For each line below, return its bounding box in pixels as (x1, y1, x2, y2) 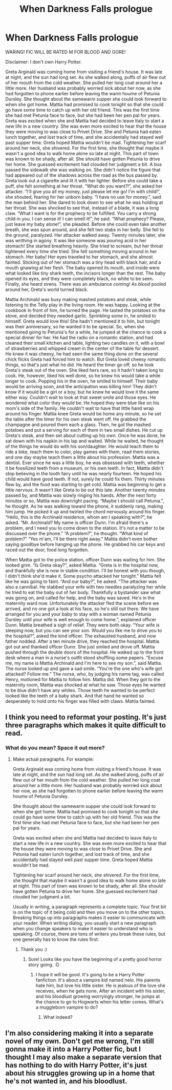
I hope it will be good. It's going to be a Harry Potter (35, 971, 145, 977)
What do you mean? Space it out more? (5, 744, 105, 751)
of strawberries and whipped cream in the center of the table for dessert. (5, 345, 160, 351)
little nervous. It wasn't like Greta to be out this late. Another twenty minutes (5, 487, 165, 493)
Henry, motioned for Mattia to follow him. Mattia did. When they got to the (5, 676, 161, 682)
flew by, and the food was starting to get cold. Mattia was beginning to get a (5, 481, 166, 487)
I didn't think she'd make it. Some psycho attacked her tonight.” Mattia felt (5, 573, 161, 579)
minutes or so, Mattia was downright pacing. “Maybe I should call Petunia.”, (5, 497, 164, 504)
